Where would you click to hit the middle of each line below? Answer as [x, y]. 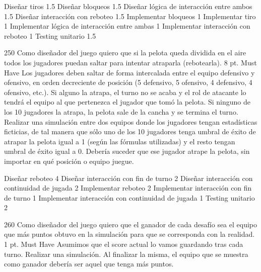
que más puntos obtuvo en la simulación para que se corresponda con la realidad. [129, 234]
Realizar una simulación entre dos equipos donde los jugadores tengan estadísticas [131, 121]
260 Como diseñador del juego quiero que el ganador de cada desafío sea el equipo [131, 224]
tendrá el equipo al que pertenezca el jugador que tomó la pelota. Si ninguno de [127, 102]
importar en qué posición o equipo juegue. [69, 161]
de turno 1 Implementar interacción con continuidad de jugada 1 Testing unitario [129, 197]
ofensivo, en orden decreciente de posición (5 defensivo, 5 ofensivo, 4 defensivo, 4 [128, 82]
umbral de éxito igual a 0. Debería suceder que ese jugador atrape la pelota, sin [127, 151]
